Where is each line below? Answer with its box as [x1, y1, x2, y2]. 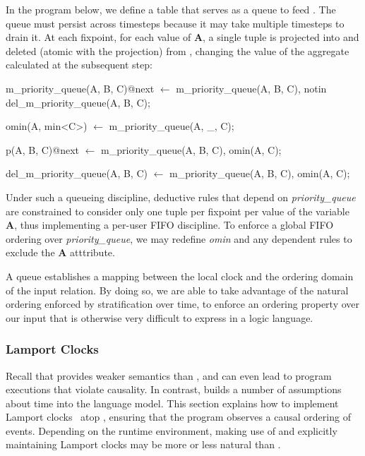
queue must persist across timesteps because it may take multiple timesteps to [6, 16, 345, 30]
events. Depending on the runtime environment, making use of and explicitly [6, 423, 337, 438]
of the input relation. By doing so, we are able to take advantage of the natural [6, 282, 349, 297]
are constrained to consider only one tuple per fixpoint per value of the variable [6, 203, 349, 218]
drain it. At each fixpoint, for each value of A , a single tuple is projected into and [6, 30, 359, 44]
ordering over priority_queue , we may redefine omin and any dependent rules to [6, 231, 352, 246]
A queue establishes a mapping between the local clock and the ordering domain [6, 268, 354, 283]
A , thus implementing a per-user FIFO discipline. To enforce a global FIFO [6, 217, 334, 232]
